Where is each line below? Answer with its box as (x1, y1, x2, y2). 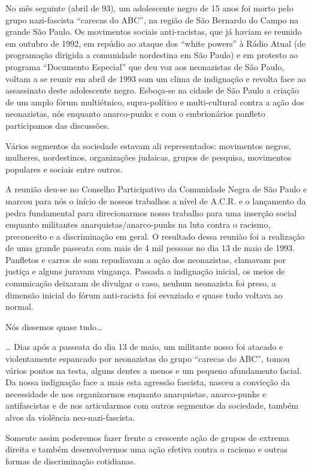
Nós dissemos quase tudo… (5, 320, 102, 333)
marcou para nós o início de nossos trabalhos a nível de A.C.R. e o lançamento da (5, 194, 306, 207)
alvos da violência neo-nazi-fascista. (5, 411, 135, 423)
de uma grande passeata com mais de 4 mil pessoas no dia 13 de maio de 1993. (5, 241, 295, 254)
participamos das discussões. (5, 119, 110, 131)
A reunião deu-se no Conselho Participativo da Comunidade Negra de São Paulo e (5, 183, 307, 195)
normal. (5, 300, 34, 313)
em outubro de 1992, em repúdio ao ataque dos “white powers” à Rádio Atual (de (5, 37, 306, 49)
